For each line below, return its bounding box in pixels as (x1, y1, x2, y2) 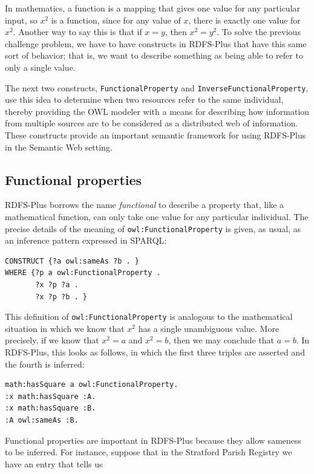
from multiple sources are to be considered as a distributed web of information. (5, 117, 298, 129)
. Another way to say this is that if (13, 25, 142, 38)
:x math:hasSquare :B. (5, 404, 96, 413)
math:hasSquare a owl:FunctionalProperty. (5, 380, 178, 389)
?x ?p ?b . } (35, 292, 88, 301)
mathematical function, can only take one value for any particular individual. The (5, 210, 309, 222)
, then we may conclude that (168, 334, 274, 346)
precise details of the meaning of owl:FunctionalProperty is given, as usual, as (5, 222, 301, 235)
